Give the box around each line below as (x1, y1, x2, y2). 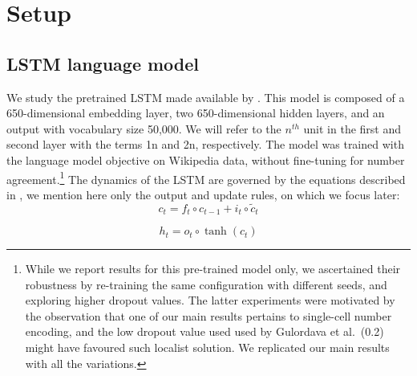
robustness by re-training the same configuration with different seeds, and (25, 276, 387, 292)
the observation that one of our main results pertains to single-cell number (25, 307, 392, 324)
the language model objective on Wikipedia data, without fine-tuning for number (6, 151, 405, 168)
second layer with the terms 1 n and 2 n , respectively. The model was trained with (6, 136, 404, 153)
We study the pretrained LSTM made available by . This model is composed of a (6, 88, 405, 105)
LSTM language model (6, 51, 200, 76)
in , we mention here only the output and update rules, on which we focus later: (6, 186, 400, 202)
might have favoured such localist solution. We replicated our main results (25, 339, 390, 356)
